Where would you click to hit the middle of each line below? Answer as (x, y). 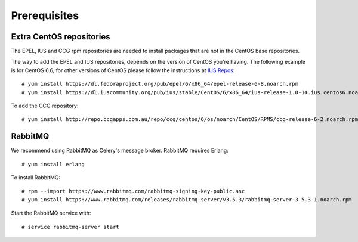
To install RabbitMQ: (36, 178)
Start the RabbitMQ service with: (51, 213)
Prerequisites (45, 15)
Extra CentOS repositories (61, 37)
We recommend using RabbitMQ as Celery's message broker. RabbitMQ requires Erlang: (120, 151)
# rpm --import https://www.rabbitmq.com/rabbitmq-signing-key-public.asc (133, 191)
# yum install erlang (53, 164)
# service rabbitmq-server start (70, 227)
